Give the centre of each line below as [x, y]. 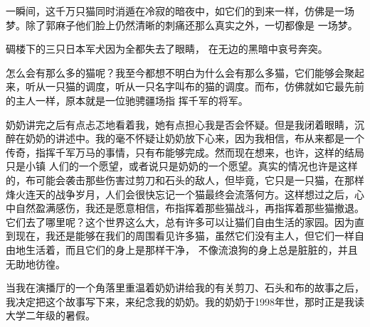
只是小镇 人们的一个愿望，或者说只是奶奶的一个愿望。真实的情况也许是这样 [182, 166]
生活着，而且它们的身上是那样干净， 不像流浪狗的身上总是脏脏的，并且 [191, 249]
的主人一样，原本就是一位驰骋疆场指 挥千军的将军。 [127, 100]
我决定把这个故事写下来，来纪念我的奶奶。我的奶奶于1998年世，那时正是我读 [185, 301]
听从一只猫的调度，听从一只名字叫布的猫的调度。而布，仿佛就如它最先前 [195, 86]
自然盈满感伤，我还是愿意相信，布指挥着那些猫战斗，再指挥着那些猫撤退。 [190, 208]
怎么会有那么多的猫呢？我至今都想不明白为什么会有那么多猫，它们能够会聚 [180, 72]
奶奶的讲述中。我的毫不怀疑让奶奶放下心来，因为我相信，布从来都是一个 [195, 138]
